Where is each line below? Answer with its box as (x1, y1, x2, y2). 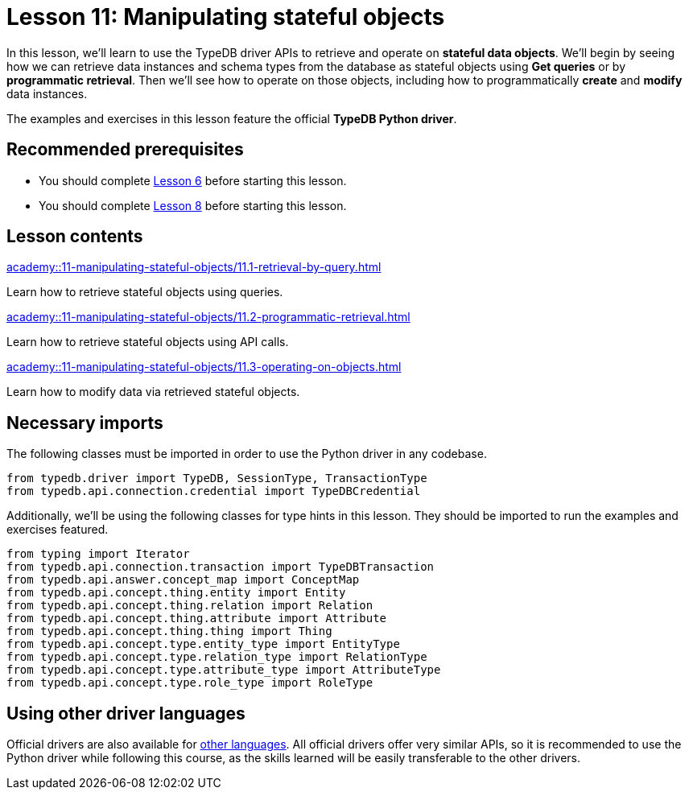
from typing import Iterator (6, 547, 190, 561)
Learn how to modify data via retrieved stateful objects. (6, 385, 300, 399)
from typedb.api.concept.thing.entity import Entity (6, 586, 346, 600)
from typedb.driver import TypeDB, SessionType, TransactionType (6, 472, 427, 485)
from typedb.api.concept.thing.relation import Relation (6, 599, 373, 612)
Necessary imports (6, 412, 163, 433)
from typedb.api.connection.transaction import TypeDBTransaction (6, 560, 435, 574)
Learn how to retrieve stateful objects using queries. (6, 285, 283, 299)
